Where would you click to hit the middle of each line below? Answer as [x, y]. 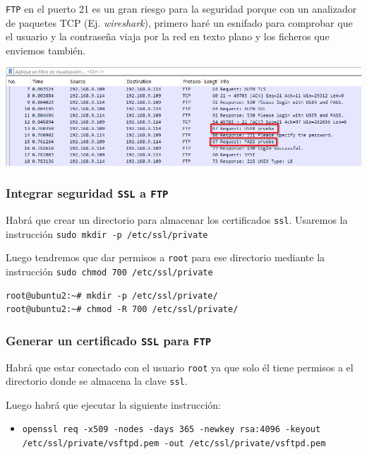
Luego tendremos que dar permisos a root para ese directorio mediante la [166, 257]
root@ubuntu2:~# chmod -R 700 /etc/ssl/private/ [122, 310]
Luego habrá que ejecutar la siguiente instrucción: [113, 404]
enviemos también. [46, 50]
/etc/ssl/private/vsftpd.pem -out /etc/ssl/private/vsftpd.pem [174, 444]
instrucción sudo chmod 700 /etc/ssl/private [109, 271]
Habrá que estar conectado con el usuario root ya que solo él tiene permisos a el [180, 367]
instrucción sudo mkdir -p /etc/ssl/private [107, 233]
